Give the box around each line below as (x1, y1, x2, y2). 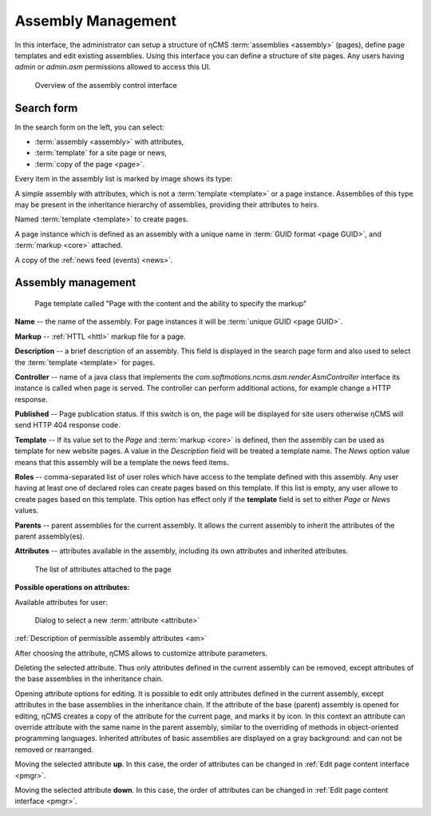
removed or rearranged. (14, 744, 93, 754)
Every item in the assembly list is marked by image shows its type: (14, 174, 233, 184)
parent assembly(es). (14, 531, 85, 541)
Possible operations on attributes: (14, 583, 130, 592)
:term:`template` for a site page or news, (34, 148, 168, 157)
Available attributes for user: (14, 597, 108, 607)
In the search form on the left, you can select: (14, 122, 165, 132)
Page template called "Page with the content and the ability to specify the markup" (34, 298, 307, 308)
